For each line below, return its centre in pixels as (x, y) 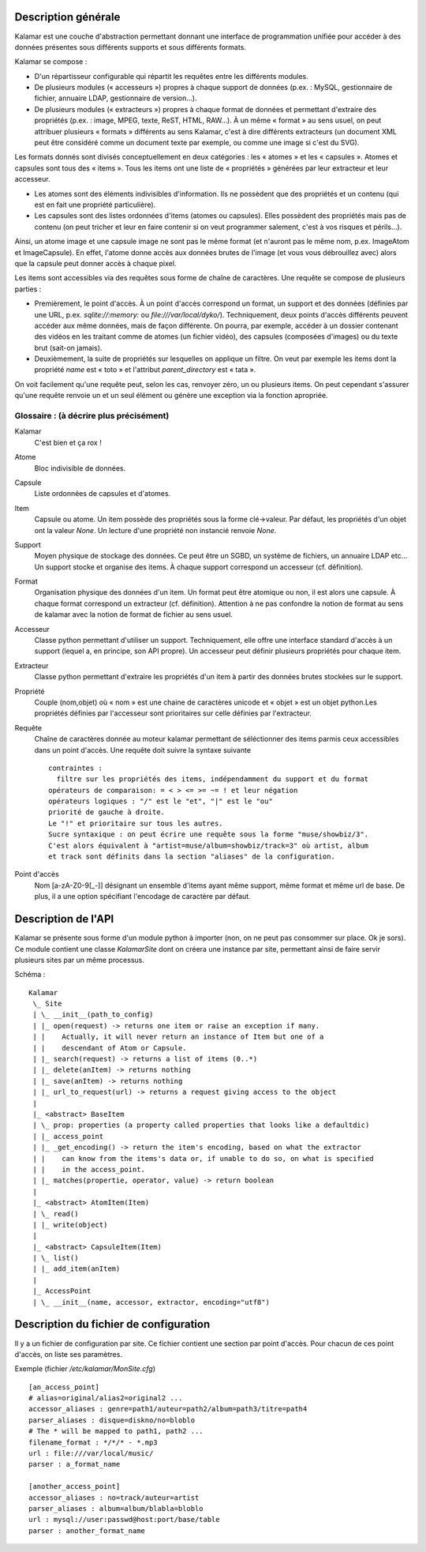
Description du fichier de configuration (112, 1324)
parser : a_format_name (75, 1464)
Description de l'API (64, 919)
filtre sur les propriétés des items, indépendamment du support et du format (213, 779)
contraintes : (75, 768)
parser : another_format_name (87, 1531)
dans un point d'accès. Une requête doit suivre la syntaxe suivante (143, 750)
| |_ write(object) (70, 1225)
